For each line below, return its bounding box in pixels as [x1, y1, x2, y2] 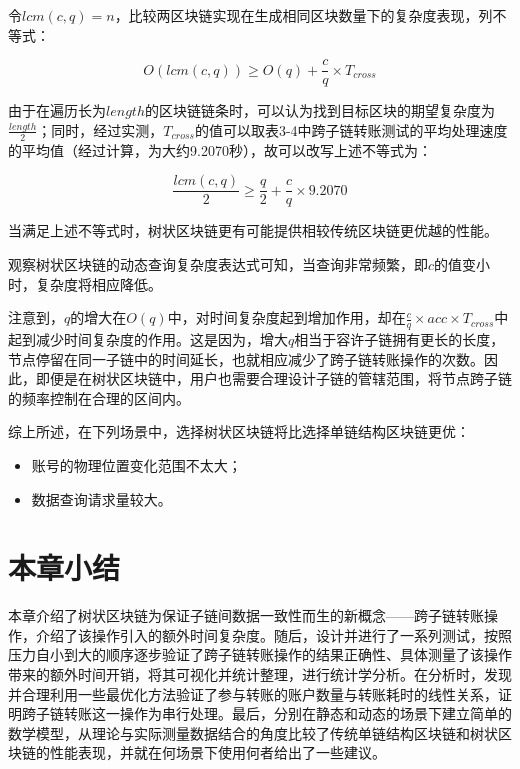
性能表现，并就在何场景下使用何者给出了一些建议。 [49, 742, 386, 763]
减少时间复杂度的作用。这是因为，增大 [35, 328, 288, 349]
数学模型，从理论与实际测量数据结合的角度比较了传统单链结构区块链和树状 [8, 722, 498, 743]
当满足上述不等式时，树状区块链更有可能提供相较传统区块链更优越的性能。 [8, 220, 498, 241]
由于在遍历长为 [8, 100, 106, 121]
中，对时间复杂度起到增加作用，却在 [167, 307, 406, 328]
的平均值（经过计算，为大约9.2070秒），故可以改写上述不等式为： [8, 139, 432, 160]
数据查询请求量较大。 [31, 488, 172, 509]
